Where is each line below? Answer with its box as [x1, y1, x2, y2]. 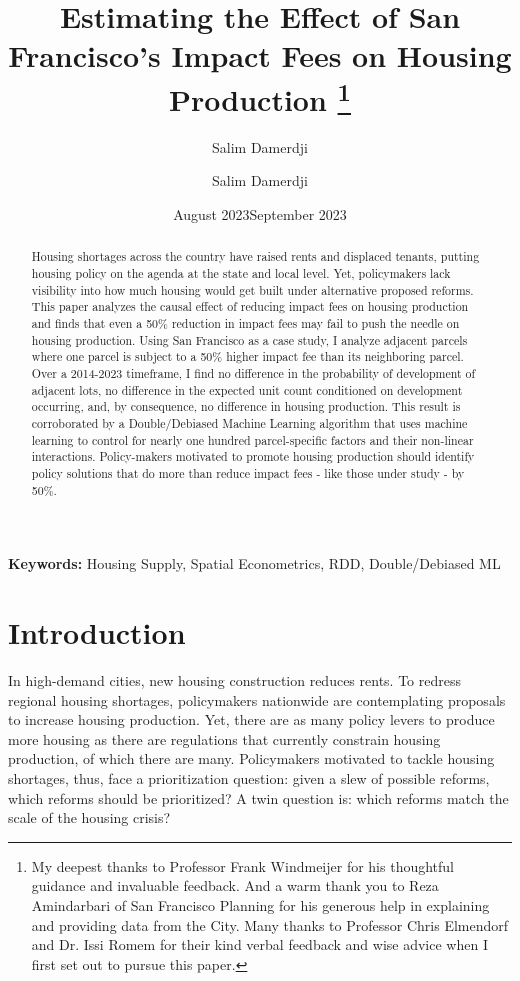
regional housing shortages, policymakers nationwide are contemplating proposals [8, 689, 506, 710]
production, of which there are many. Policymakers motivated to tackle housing [8, 748, 495, 769]
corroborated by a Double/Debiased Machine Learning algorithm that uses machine [31, 414, 468, 431]
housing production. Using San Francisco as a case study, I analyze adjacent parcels [31, 331, 468, 348]
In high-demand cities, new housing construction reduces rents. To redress [8, 669, 462, 690]
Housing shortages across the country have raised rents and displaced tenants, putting [31, 248, 480, 265]
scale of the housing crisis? [8, 807, 171, 828]
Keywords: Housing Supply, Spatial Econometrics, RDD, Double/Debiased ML [8, 553, 501, 574]
